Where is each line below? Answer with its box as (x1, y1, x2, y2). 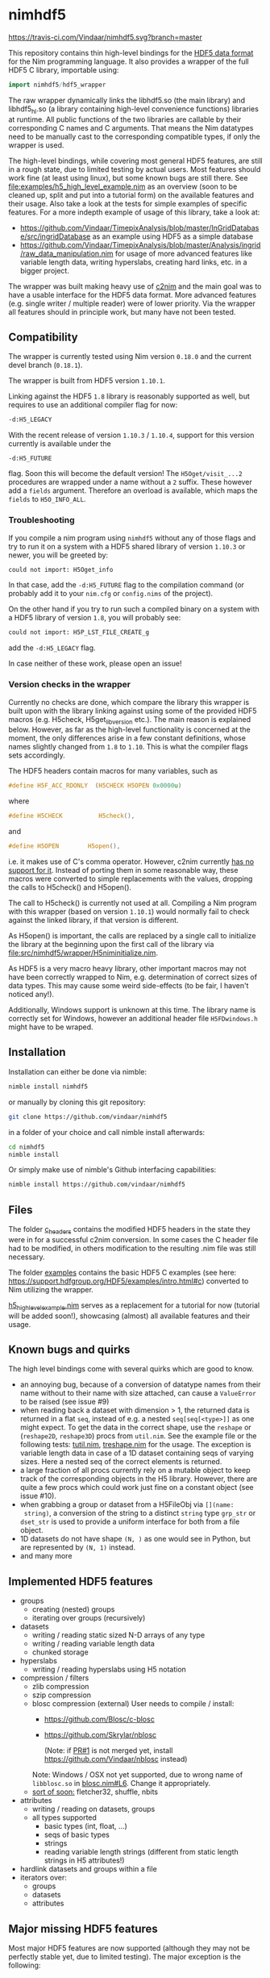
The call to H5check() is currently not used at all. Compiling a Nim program (8, 898, 257, 908)
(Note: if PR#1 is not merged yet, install (44, 1746, 173, 1755)
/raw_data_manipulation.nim (19, 248, 114, 258)
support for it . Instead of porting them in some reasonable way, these (8, 866, 239, 875)
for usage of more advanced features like (115, 248, 252, 258)
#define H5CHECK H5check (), (8, 812, 135, 820)
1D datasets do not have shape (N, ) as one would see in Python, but (19, 1534, 251, 1544)
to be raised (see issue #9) (19, 1397, 110, 1407)
